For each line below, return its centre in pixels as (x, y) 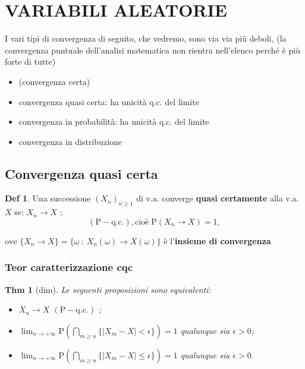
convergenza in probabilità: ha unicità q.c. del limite (114, 122)
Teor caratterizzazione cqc (69, 267)
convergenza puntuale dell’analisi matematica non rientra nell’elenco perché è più (152, 50)
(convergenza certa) (54, 81)
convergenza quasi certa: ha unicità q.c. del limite (109, 101)
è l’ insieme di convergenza (217, 240)
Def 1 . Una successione (48, 198)
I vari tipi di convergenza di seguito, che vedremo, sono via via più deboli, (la (146, 38)
